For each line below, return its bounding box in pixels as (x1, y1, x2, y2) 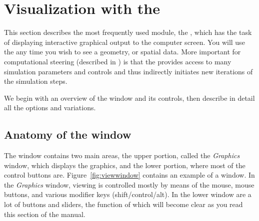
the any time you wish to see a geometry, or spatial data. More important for (4, 46, 241, 57)
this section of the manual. (4, 209, 85, 219)
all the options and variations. (4, 102, 96, 113)
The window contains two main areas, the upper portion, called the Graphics (4, 150, 240, 161)
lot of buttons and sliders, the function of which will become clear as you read (4, 199, 243, 210)
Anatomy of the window (4, 127, 131, 142)
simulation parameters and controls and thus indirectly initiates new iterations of (4, 66, 253, 76)
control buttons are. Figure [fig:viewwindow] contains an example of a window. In (4, 170, 255, 180)
